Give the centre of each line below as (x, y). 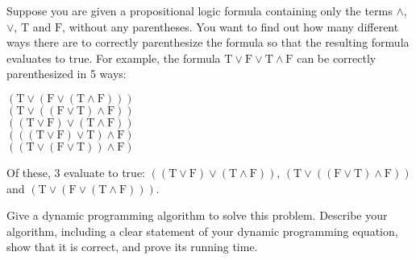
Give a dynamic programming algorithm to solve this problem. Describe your (197, 215)
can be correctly (337, 58)
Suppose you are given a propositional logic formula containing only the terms (200, 10)
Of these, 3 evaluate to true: (76, 172)
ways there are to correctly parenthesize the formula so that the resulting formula (208, 42)
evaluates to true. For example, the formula (114, 58)
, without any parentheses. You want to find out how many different (231, 26)
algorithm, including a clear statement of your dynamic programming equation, (202, 231)
